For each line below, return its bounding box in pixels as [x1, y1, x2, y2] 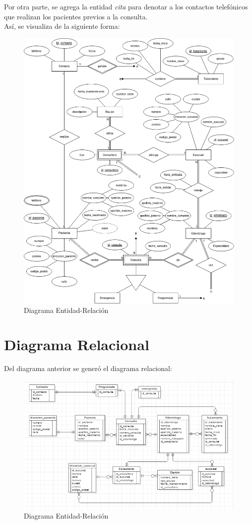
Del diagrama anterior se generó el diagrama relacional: [4, 363, 172, 374]
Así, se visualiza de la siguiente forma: [4, 21, 120, 31]
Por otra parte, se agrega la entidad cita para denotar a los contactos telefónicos [4, 1, 248, 11]
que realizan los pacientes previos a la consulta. [4, 11, 148, 21]
